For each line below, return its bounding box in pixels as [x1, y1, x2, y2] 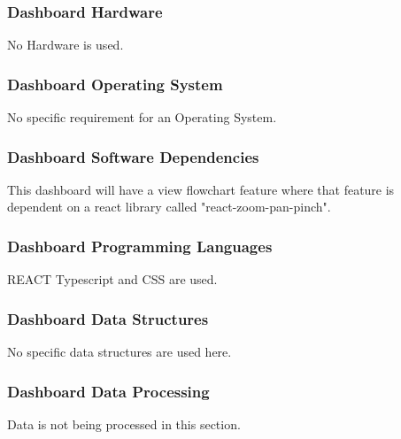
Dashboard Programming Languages [7, 235, 273, 257]
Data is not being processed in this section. [7, 414, 241, 433]
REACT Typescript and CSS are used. [7, 270, 218, 289]
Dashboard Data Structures [7, 307, 209, 329]
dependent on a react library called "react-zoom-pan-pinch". [7, 197, 331, 216]
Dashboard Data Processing [7, 380, 210, 402]
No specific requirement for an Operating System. [7, 108, 277, 127]
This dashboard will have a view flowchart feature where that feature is [7, 180, 395, 198]
